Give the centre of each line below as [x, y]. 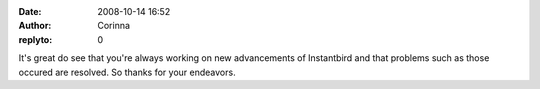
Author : [35, 26]
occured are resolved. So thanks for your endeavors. [127, 72]
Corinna [113, 26]
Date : [30, 11]
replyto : [35, 39]
